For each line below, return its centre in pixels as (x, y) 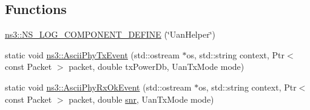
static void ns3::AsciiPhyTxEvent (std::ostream (92, 54)
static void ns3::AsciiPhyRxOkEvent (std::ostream (98, 87)
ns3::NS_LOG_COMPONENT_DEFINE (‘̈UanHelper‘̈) (110, 34)
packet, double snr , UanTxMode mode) (141, 99)
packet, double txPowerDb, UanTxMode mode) (157, 67)
